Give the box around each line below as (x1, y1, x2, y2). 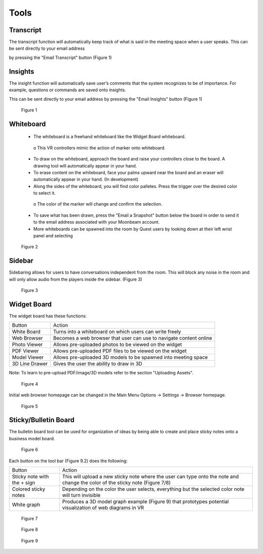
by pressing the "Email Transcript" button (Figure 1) (9, 54, 112, 61)
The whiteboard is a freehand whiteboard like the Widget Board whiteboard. (33, 134, 186, 140)
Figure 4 (21, 381, 38, 387)
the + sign (12, 479, 35, 486)
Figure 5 (21, 403, 38, 409)
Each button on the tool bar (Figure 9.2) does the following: (9, 458, 128, 464)
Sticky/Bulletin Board (9, 416, 75, 424)
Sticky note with (12, 473, 49, 480)
